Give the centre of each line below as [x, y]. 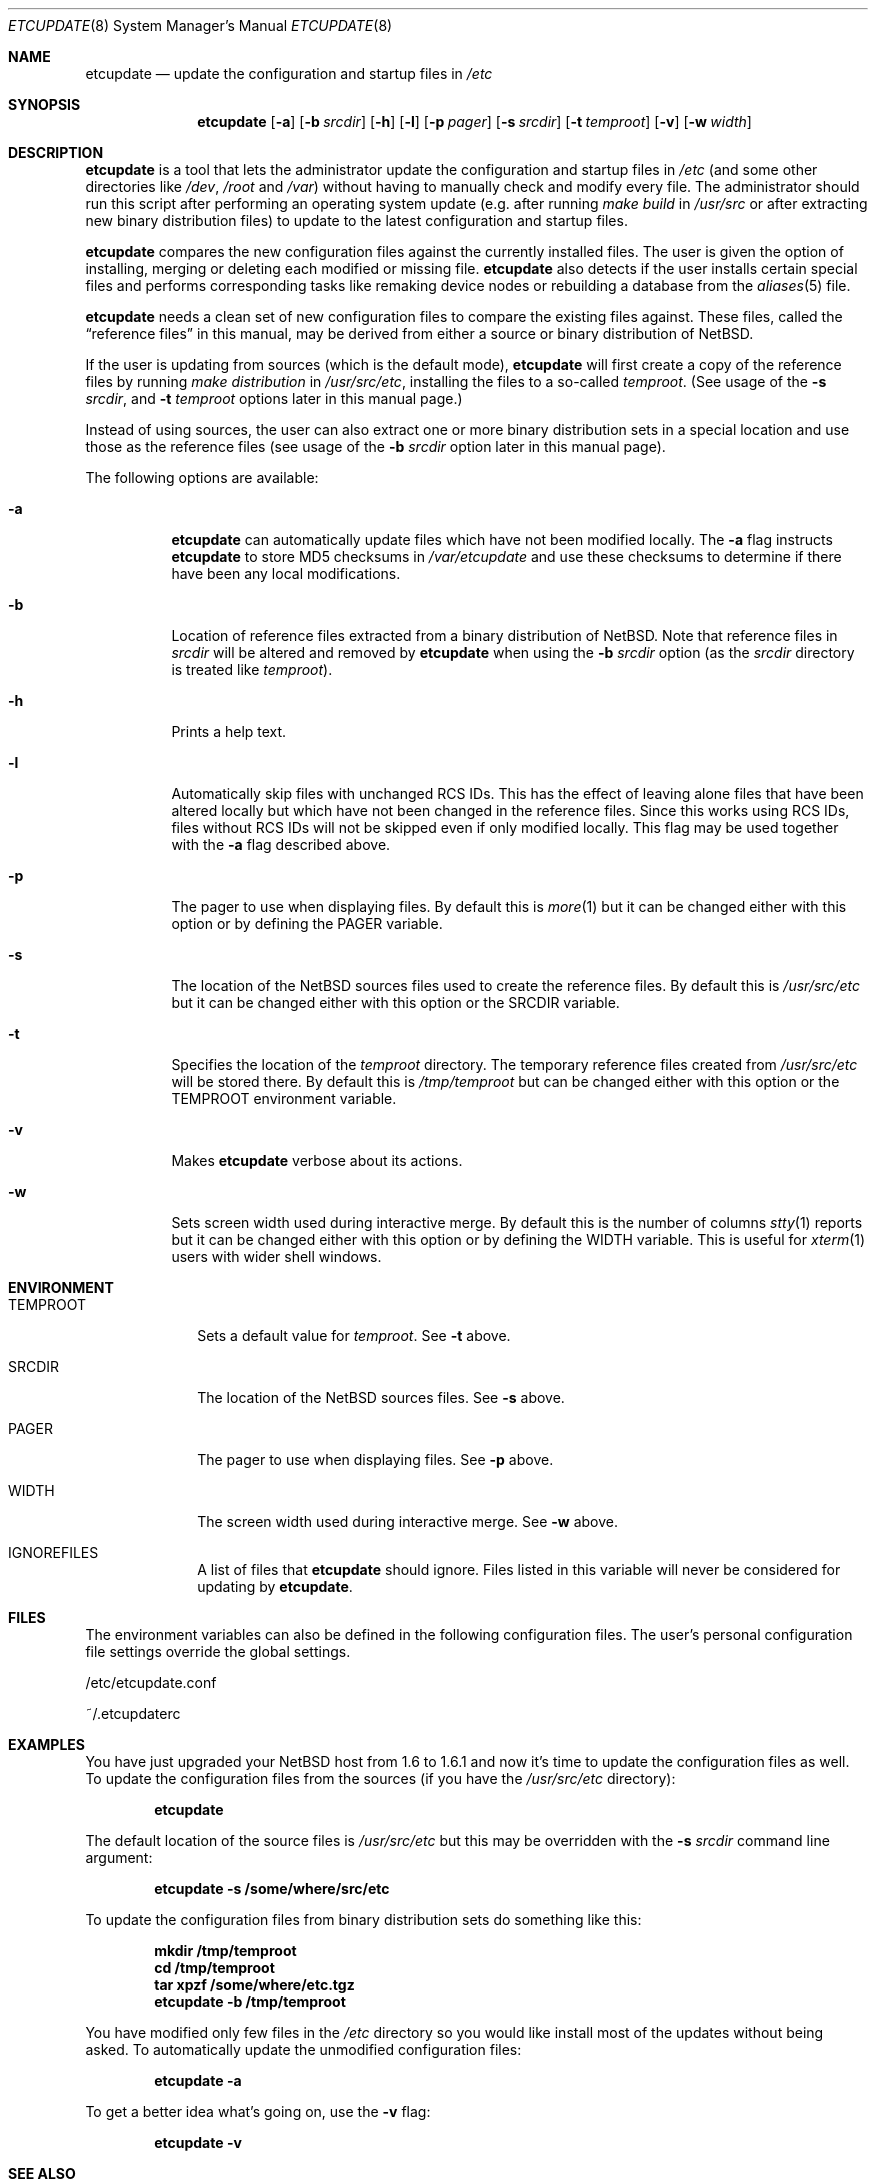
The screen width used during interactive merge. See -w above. [408, 1521]
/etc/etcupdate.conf [151, 1682]
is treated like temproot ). [252, 669]
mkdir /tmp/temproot [225, 1950]
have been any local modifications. [286, 573]
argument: [119, 1857]
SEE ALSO [42, 2173]
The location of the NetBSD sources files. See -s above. [381, 1397]
